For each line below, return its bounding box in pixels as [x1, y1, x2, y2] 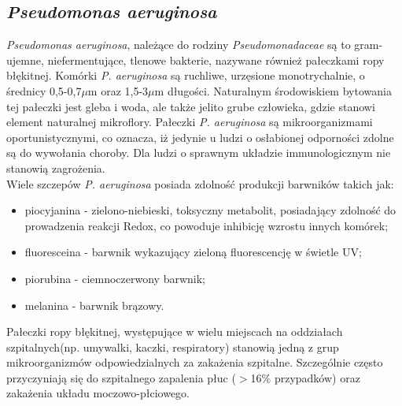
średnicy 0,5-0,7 [6, 82, 82, 99]
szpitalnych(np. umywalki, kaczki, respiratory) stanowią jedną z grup [6, 338, 339, 355]
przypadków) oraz [274, 369, 360, 386]
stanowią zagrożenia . [6, 159, 105, 176]
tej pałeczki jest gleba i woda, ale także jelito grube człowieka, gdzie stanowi [6, 98, 375, 114]
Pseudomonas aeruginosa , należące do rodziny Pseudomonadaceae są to [6, 36, 351, 53]
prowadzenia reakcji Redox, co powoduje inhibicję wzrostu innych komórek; [24, 217, 389, 233]
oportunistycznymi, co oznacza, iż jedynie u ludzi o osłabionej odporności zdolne [6, 129, 394, 145]
